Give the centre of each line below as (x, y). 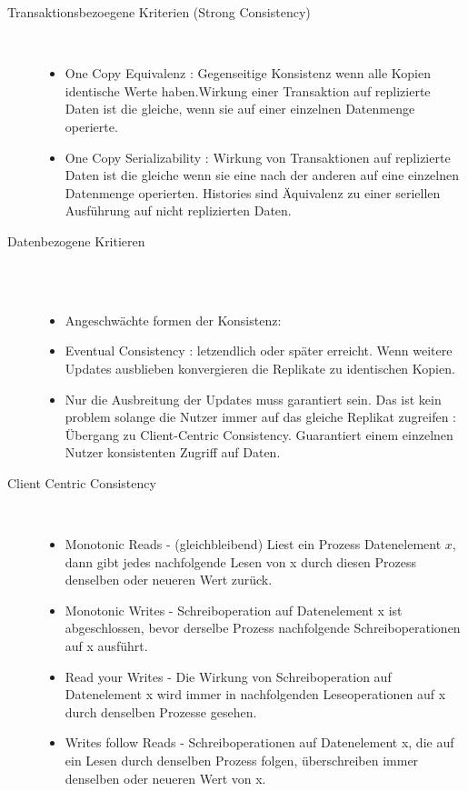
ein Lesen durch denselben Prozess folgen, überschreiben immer (242, 760)
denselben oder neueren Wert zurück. (169, 580)
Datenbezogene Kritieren (76, 240)
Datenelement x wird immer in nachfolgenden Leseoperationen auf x (255, 694)
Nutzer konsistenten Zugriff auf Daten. (173, 452)
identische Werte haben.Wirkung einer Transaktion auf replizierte (248, 90)
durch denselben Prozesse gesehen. (161, 711)
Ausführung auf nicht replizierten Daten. (178, 210)
